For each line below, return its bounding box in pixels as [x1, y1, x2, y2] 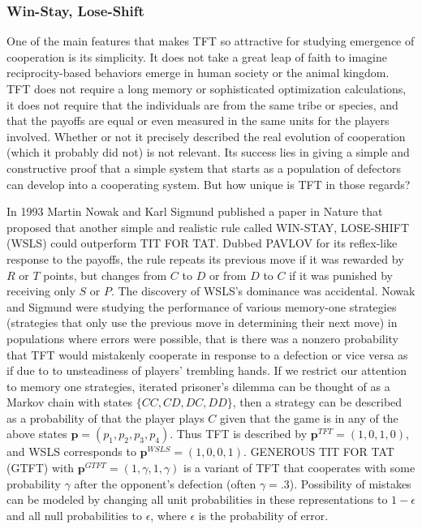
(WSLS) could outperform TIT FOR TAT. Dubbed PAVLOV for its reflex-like [6, 234, 398, 252]
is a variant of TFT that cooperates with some [183, 459, 416, 476]
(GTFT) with [6, 459, 75, 476]
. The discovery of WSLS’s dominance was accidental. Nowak [110, 282, 416, 299]
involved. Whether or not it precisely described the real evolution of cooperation [6, 127, 406, 144]
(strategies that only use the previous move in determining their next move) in [6, 314, 398, 331]
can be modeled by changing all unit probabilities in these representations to [6, 491, 388, 508]
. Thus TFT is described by [170, 425, 308, 442]
